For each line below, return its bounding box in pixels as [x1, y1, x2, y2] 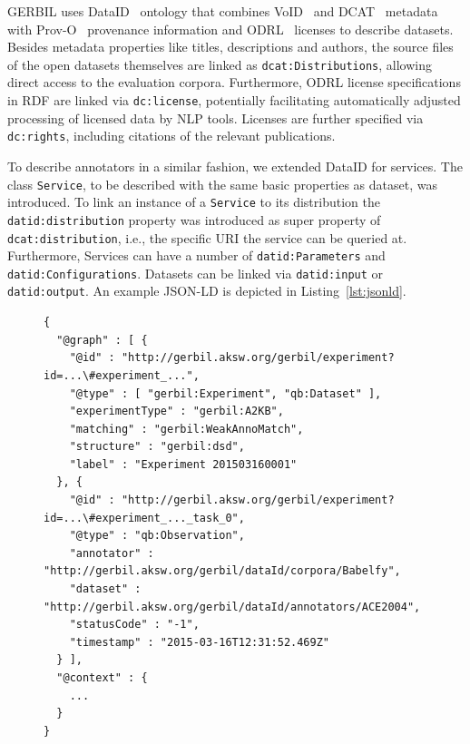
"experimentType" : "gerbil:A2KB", [69, 405, 284, 418]
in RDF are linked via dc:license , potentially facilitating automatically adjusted [7, 91, 461, 110]
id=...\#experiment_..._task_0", [44, 511, 245, 524]
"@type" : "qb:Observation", [69, 529, 245, 543]
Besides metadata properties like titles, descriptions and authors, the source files [7, 37, 454, 56]
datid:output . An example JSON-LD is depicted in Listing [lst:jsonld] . [7, 281, 406, 300]
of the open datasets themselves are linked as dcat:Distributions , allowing [7, 54, 432, 73]
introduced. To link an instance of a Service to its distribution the [7, 192, 380, 211]
